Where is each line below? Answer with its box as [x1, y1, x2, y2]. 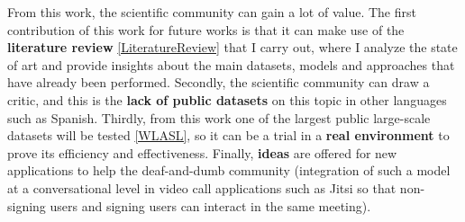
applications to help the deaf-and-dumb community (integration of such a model [7, 161, 451, 180]
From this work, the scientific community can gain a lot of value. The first [7, 3, 416, 21]
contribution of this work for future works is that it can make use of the [7, 20, 405, 39]
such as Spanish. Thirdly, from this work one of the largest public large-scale [7, 108, 431, 127]
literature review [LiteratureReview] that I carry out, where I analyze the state [7, 38, 458, 57]
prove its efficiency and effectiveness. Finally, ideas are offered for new [7, 143, 397, 162]
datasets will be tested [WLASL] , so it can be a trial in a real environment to [7, 126, 450, 145]
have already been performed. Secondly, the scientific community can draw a [7, 73, 430, 92]
